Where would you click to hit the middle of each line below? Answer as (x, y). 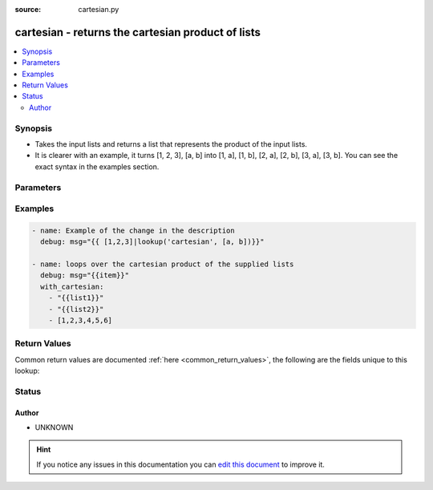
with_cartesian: (72, 286)
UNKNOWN (54, 427)
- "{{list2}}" (76, 309)
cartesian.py (99, 9)
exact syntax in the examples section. (97, 166)
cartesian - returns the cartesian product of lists (138, 32)
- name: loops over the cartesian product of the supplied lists (163, 264)
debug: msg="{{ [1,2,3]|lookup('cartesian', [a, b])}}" (152, 242)
